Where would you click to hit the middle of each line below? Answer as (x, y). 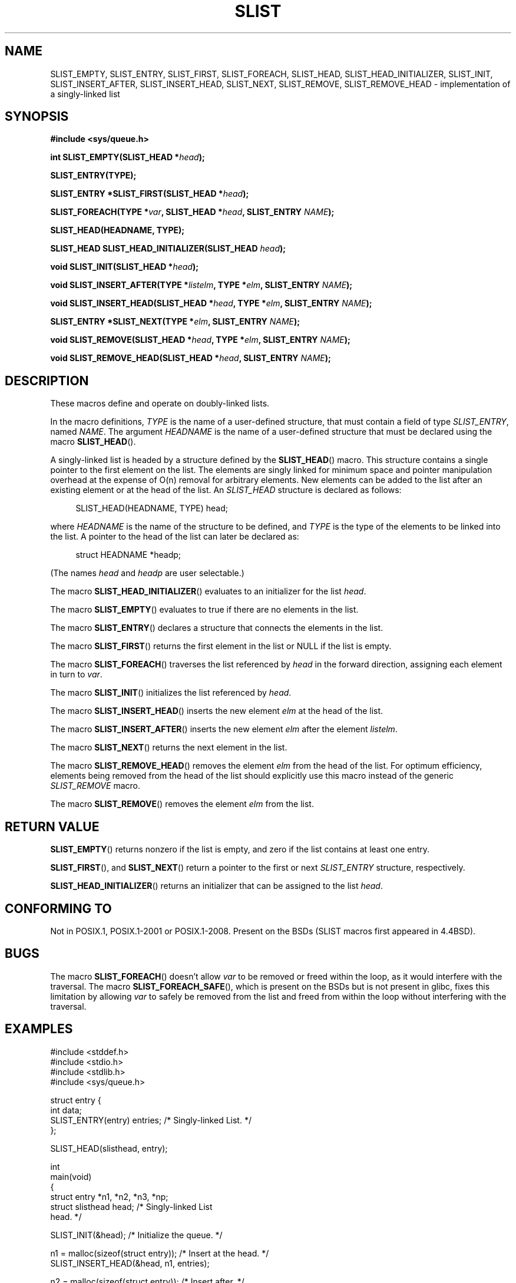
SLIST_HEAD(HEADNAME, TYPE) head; (152, 508)
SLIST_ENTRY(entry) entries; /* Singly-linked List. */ (151, 1120)
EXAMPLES (39, 1029)
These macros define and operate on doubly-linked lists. (160, 404)
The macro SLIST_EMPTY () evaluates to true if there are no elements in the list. (204, 610)
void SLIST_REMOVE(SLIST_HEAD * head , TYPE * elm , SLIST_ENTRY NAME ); (200, 340)
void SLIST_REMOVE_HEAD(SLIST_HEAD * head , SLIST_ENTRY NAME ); (191, 358)
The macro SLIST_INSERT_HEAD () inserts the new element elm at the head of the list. (217, 711)
